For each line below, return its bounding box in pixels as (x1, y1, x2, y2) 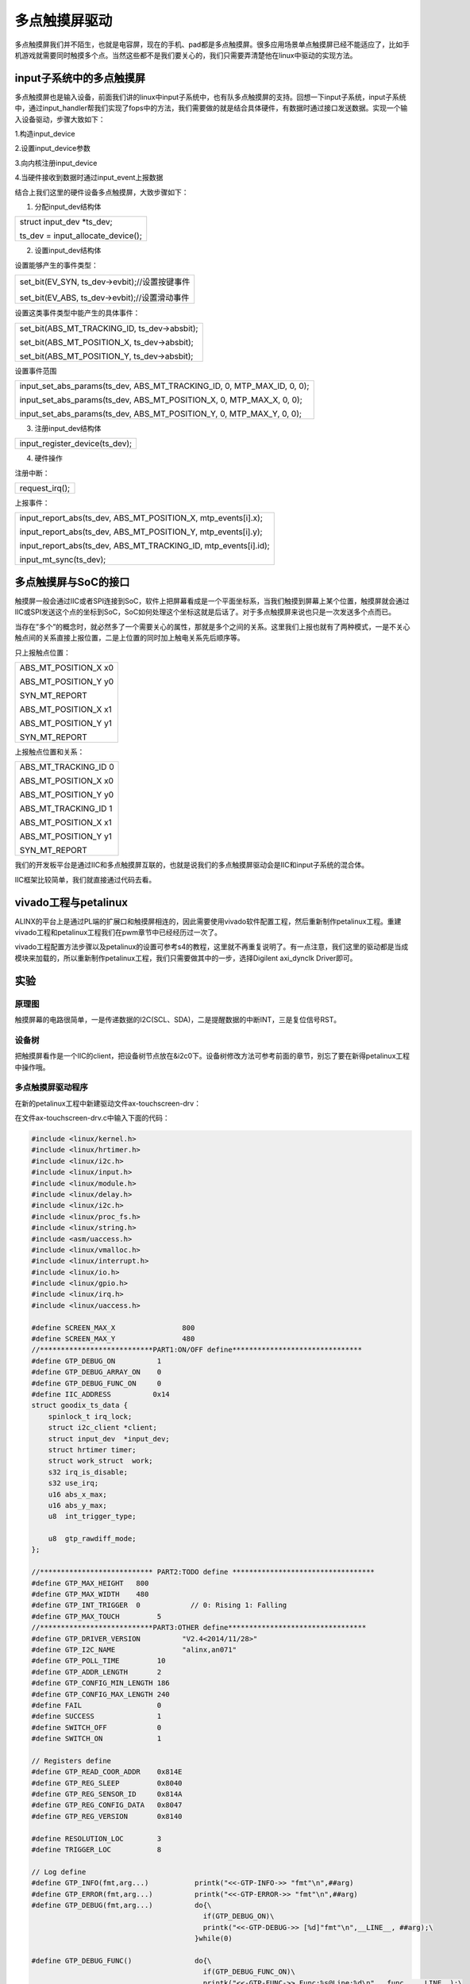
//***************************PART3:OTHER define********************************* (31, 1623, 367, 1632)
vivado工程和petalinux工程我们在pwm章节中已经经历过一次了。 (14, 928, 222, 937)
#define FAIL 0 (31, 1701, 162, 1709)
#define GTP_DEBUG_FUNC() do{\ (31, 1956, 212, 1965)
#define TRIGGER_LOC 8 (31, 1845, 162, 1855)
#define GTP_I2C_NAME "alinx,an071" (31, 1645, 237, 1654)
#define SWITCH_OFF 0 (31, 1723, 162, 1732)
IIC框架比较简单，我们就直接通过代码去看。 (14, 875, 156, 884)
